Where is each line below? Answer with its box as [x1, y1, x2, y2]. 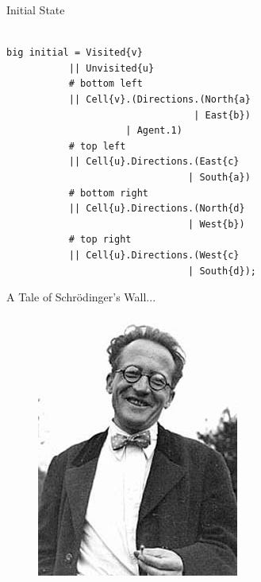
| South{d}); [188, 265, 256, 277]
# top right [68, 234, 132, 246]
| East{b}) [194, 109, 251, 121]
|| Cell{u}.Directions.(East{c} [68, 156, 240, 168]
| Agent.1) [125, 125, 182, 137]
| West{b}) [188, 218, 245, 230]
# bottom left [68, 78, 143, 90]
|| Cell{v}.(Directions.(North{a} [68, 93, 251, 105]
